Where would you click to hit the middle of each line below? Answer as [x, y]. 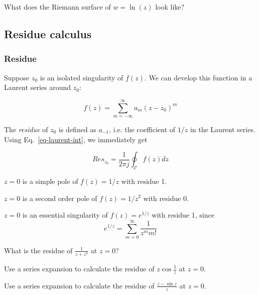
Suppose [17, 77]
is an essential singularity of [65, 215]
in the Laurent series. [223, 129]
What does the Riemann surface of [57, 7]
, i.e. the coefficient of [142, 129]
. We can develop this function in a [198, 77]
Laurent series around [38, 87]
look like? [170, 7]
